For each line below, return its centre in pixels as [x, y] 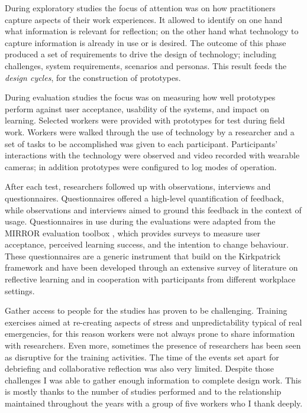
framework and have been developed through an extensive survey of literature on [151, 267]
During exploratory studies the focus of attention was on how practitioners [140, 8]
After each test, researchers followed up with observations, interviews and [138, 186]
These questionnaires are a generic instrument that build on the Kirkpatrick [143, 256]
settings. [20, 290]
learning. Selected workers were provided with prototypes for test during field [145, 120]
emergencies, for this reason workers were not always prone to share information [150, 334]
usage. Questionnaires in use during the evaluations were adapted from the [140, 221]
